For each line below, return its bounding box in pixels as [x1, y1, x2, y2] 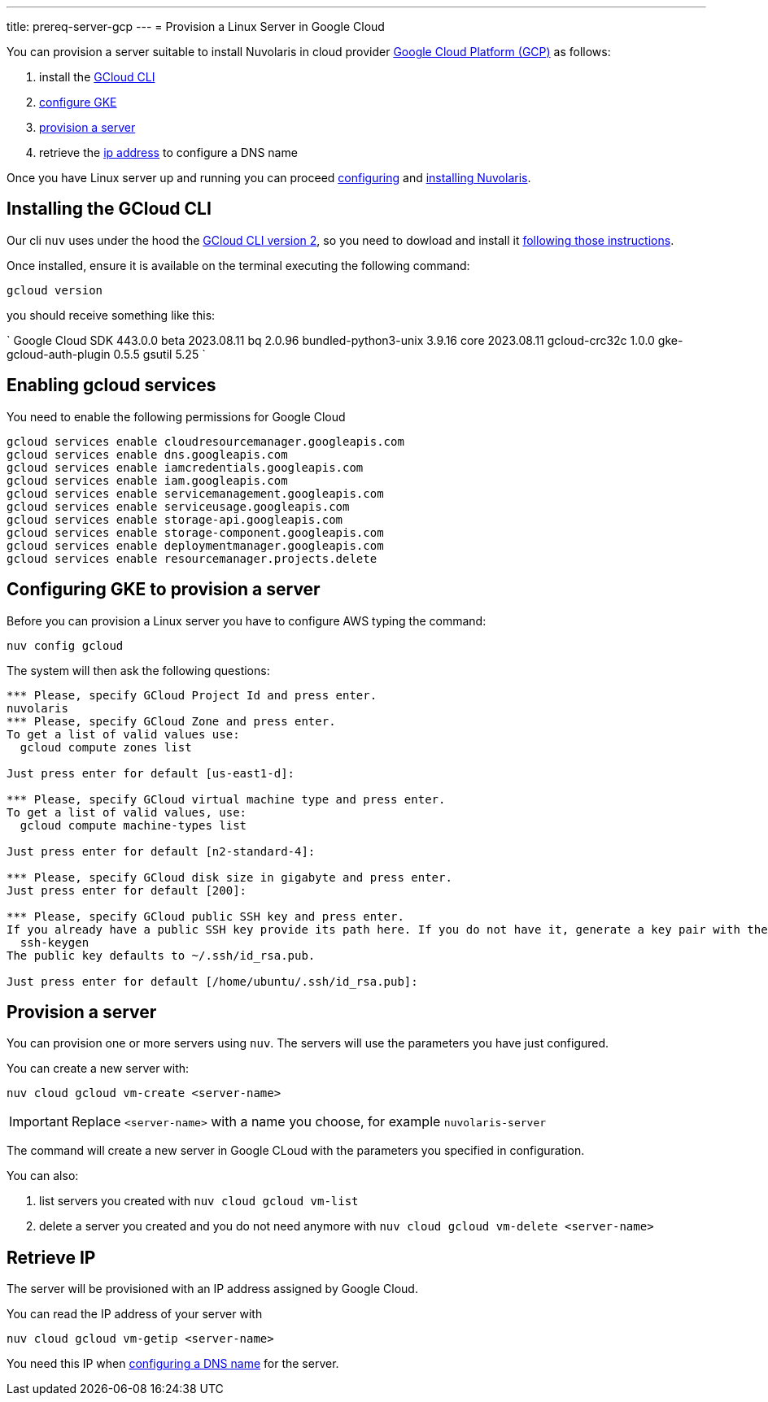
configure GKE [39, 95, 117, 109]
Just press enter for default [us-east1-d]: [7, 766, 295, 780]
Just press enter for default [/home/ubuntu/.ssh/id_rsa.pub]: [7, 974, 418, 988]
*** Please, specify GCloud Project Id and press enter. [7, 688, 377, 702]
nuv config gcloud [7, 638, 124, 652]
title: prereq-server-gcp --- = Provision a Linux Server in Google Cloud [7, 20, 385, 33]
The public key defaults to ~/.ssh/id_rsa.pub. [7, 948, 316, 962]
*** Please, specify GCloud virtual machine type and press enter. [7, 792, 446, 806]
